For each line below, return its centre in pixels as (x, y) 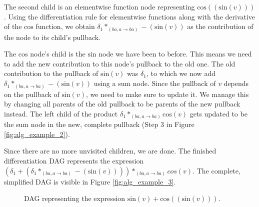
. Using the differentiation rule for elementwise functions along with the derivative (130, 16)
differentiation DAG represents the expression (74, 161)
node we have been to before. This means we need (175, 54)
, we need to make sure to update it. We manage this (167, 94)
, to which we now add (181, 73)
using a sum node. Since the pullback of (155, 83)
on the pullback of (32, 94)
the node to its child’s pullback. (52, 37)
